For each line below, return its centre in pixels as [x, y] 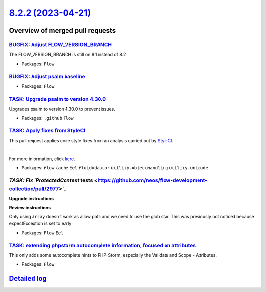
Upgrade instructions [32, 199]
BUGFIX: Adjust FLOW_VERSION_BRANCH [61, 44]
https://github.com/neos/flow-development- [152, 180]
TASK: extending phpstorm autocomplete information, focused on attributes [102, 246]
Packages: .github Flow [48, 118]
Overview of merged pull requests [63, 30]
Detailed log [28, 278]
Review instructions [30, 208]
